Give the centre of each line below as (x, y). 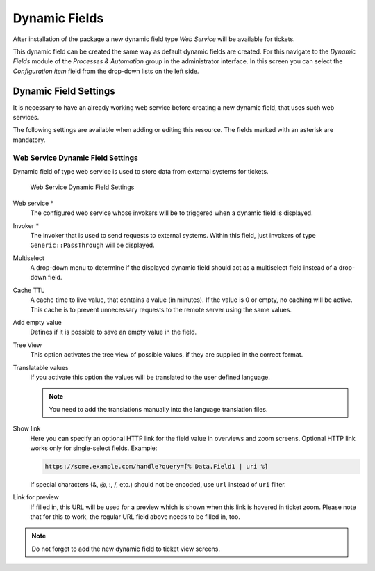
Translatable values (41, 367)
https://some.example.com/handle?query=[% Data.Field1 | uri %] (157, 466)
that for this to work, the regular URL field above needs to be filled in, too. (135, 517)
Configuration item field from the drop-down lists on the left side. (106, 71)
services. (26, 118)
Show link (27, 428)
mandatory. (29, 140)
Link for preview (36, 497)
